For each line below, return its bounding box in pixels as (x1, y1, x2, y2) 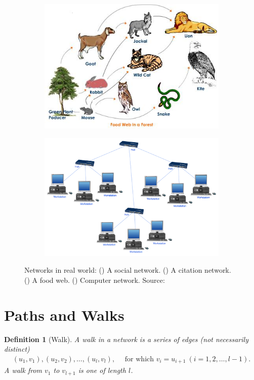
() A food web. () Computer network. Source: (24, 274, 165, 285)
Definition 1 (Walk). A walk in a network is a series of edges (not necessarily (4, 333, 248, 344)
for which (124, 355, 154, 363)
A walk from (4, 365, 42, 375)
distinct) (4, 344, 30, 354)
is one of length (78, 365, 126, 375)
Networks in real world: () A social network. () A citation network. (24, 265, 231, 275)
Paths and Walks (4, 304, 124, 325)
